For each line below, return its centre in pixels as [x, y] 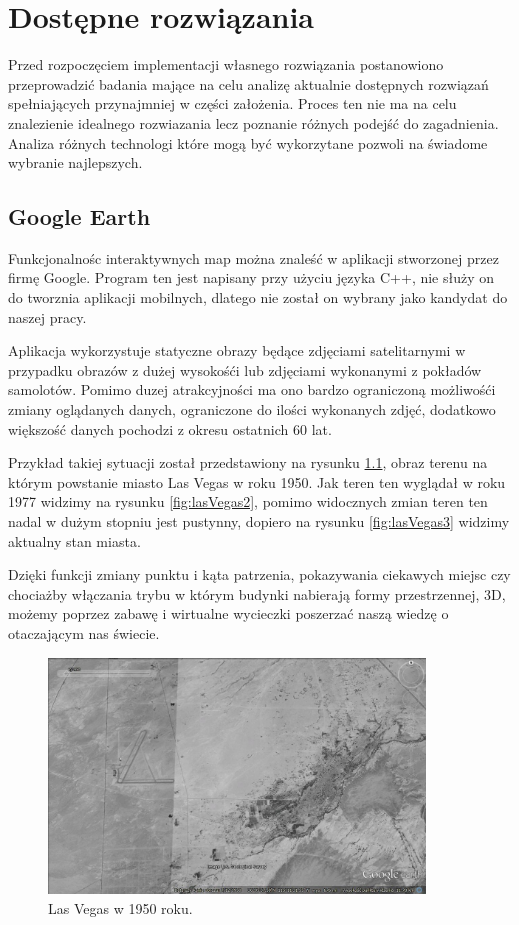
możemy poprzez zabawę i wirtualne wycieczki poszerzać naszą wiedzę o [228, 613]
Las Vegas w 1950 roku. [120, 907]
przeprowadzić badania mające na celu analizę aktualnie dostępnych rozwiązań [248, 83]
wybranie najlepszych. [75, 162]
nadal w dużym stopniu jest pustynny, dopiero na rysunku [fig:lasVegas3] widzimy [259, 521]
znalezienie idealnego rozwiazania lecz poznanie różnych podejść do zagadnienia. [253, 122]
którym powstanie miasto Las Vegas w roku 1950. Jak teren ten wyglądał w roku [257, 481]
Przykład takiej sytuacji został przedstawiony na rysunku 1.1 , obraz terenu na [248, 462]
